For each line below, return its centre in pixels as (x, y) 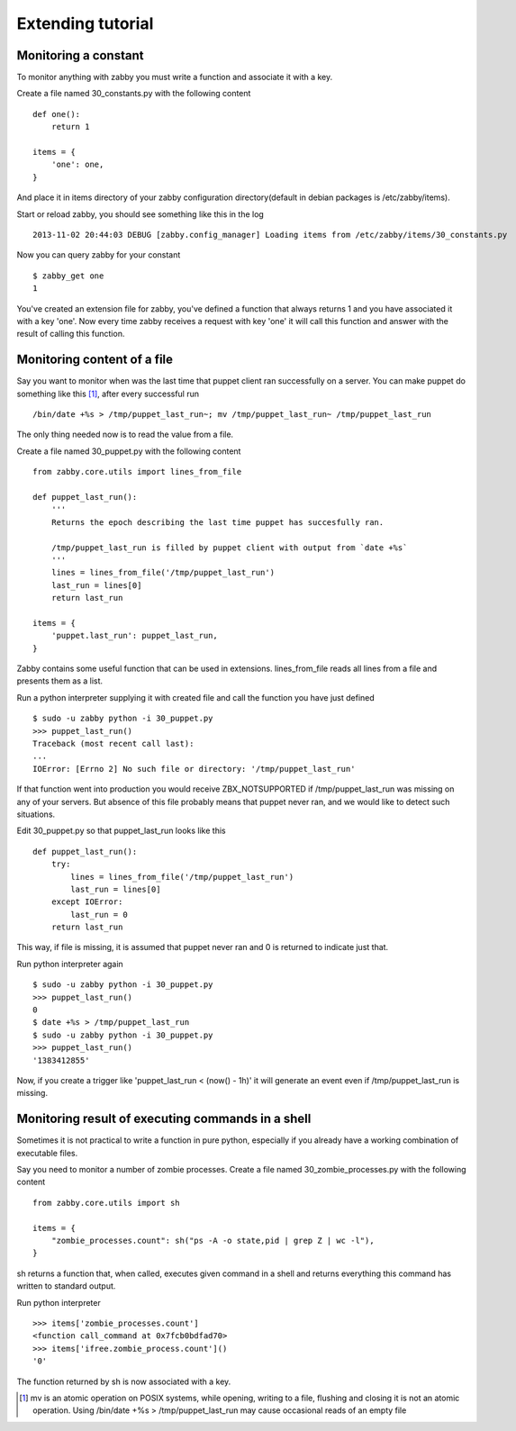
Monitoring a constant (80, 55)
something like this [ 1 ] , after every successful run (108, 394)
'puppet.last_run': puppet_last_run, (134, 636)
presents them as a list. (60, 681)
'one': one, (77, 165)
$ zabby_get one (68, 276)
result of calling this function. (71, 334)
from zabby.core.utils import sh (106, 1203)
